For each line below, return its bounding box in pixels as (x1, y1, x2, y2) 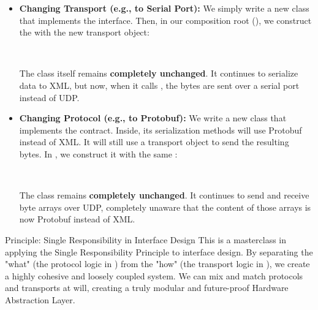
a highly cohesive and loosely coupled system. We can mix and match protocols (5, 269, 303, 282)
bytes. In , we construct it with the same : (19, 147, 178, 160)
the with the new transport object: (19, 26, 150, 39)
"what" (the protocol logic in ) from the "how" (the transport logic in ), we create (5, 257, 310, 270)
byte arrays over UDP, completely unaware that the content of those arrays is (19, 200, 311, 213)
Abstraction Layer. (5, 293, 75, 306)
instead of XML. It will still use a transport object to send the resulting (19, 135, 289, 148)
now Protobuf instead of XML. (19, 213, 135, 225)
